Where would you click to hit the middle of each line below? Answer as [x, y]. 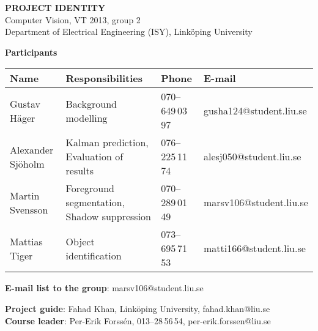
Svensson [29, 209]
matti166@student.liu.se [254, 248]
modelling [87, 117]
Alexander [32, 149]
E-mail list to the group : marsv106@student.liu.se [104, 288]
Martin [25, 195]
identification [94, 255]
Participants [31, 52]
